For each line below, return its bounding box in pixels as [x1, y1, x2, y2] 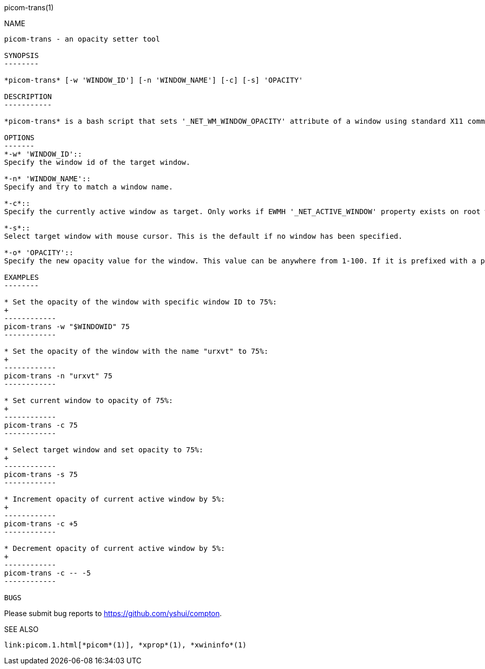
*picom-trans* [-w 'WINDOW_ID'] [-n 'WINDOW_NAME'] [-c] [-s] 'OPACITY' [4, 76, 303, 84]
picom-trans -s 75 [4, 470, 78, 479]
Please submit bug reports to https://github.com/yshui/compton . [4, 609, 222, 618]
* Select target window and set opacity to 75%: [4, 446, 203, 454]
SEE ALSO [4, 625, 39, 634]
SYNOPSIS [4, 51, 39, 60]
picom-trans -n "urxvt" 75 [4, 372, 113, 380]
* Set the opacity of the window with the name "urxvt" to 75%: [4, 347, 269, 355]
